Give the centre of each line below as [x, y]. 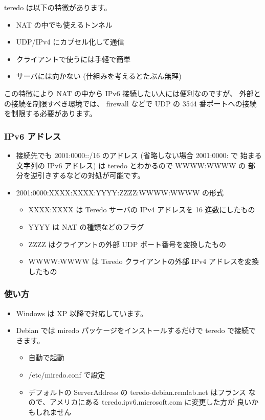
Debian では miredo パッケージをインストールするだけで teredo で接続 [132, 330]
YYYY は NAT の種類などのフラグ [86, 226]
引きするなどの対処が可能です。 [91, 175]
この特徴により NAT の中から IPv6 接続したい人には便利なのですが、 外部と [132, 93]
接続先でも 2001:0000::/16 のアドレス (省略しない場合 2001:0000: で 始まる [139, 155]
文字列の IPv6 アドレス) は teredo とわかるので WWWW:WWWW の [131, 165]
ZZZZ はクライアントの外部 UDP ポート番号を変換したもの [127, 244]
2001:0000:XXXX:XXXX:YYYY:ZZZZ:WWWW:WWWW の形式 [120, 192]
